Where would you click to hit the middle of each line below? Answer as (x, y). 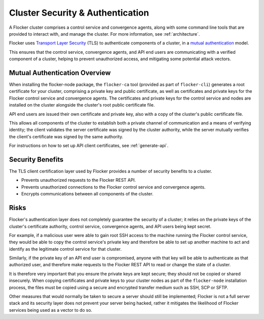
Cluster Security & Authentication (79, 13)
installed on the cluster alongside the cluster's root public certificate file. (82, 105)
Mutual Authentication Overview (60, 73)
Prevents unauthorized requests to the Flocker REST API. (79, 180)
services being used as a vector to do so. (51, 310)
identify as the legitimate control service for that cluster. (65, 249)
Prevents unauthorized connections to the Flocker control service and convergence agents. (113, 187)
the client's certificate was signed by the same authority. (66, 136)
